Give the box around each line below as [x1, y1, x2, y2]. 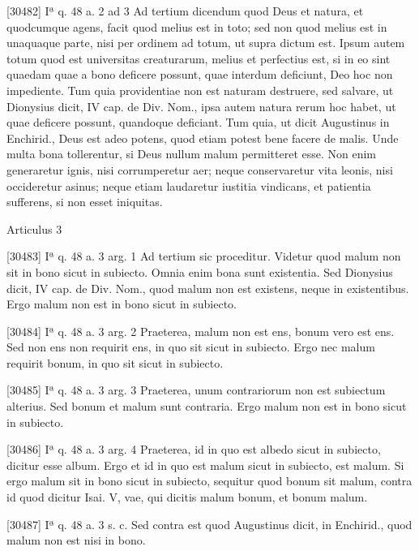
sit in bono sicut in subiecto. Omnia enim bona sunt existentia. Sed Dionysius [6, 263, 393, 280]
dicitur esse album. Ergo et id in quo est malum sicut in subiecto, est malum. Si [6, 456, 404, 473]
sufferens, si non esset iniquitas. [6, 193, 163, 210]
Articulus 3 [6, 220, 62, 237]
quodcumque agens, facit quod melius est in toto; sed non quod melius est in [6, 18, 387, 35]
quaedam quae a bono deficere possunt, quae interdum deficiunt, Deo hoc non [6, 66, 393, 83]
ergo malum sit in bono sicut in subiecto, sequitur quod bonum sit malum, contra [6, 472, 413, 489]
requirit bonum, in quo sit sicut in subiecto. [6, 354, 224, 371]
